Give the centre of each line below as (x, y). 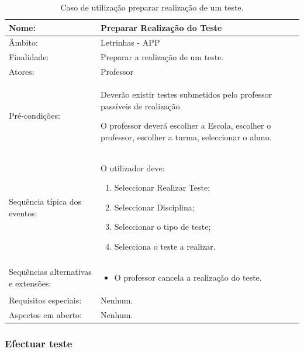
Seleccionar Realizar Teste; (162, 187)
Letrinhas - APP (130, 42)
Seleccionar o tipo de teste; (163, 227)
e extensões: (30, 283)
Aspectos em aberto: (46, 314)
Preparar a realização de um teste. (162, 57)
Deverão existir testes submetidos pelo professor (186, 94)
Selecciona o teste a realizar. (165, 246)
